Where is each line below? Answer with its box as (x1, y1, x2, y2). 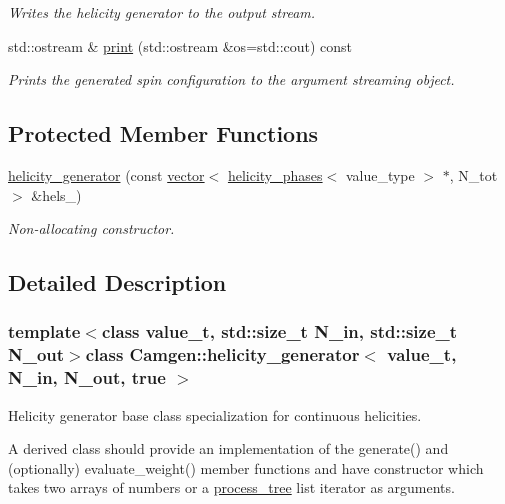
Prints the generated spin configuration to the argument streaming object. (8, 69, 455, 90)
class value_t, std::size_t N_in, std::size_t (101, 319, 458, 344)
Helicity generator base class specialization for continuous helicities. (8, 404, 422, 425)
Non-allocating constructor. (8, 218, 175, 239)
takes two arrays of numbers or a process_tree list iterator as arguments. (8, 477, 455, 498)
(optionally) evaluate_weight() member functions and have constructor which (8, 457, 484, 478)
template (8, 319, 81, 344)
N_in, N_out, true (8, 365, 166, 390)
